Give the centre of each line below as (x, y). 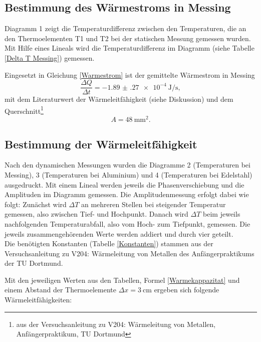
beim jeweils (222, 214)
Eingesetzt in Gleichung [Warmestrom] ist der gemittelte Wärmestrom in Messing (130, 74)
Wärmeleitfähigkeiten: (38, 300)
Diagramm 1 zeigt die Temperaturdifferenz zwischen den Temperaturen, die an (125, 28)
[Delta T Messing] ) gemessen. (50, 57)
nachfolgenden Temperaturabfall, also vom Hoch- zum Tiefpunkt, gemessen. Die (127, 223)
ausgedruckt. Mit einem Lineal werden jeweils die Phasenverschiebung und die (124, 184)
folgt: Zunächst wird (36, 204)
